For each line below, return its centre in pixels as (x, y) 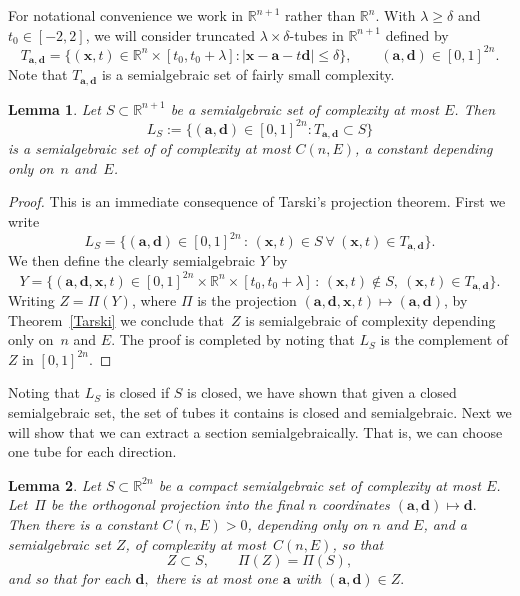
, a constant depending (424, 148)
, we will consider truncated (170, 34)
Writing (31, 300)
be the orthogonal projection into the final (177, 504)
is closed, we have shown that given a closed (322, 392)
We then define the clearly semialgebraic (132, 260)
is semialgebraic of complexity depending (370, 319)
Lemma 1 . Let (54, 108)
